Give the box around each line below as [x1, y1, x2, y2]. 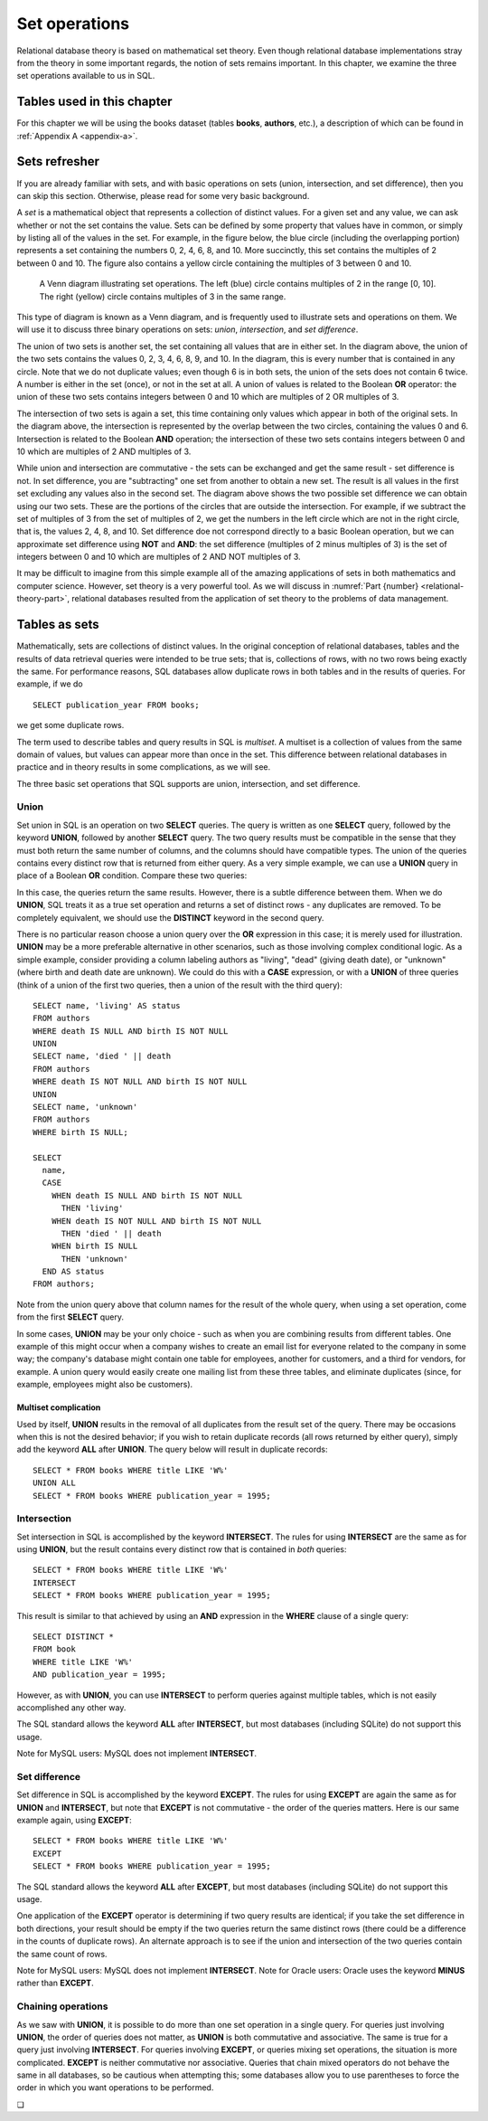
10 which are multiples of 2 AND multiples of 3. [16, 446, 192, 457]
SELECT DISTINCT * [33, 1632, 115, 1642]
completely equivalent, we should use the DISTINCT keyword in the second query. [16, 912, 324, 923]
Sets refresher [16, 154, 99, 169]
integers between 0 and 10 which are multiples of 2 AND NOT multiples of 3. [16, 552, 302, 563]
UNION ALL [33, 1478, 76, 1488]
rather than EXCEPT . [16, 1977, 94, 1989]
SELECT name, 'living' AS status [33, 1000, 181, 1010]
